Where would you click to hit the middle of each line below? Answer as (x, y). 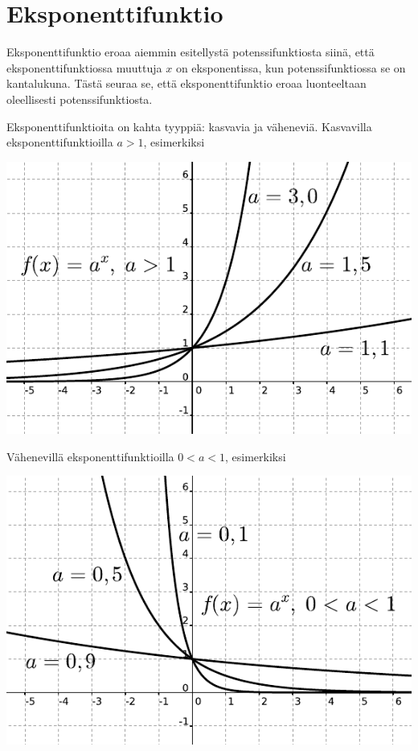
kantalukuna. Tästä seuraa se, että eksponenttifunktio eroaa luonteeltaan (186, 83)
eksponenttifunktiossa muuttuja (84, 67)
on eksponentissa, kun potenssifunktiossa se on (291, 67)
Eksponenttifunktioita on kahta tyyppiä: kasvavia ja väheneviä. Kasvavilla (189, 126)
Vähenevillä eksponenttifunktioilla (90, 456)
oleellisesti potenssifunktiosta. (80, 99)
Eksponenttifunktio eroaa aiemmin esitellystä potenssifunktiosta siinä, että (191, 52)
